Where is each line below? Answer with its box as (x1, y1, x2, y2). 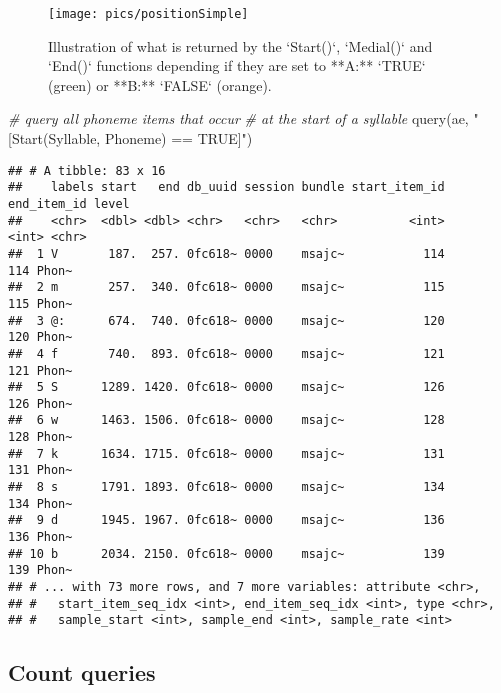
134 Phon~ (8, 496, 73, 511)
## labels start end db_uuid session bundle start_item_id (8, 180, 445, 195)
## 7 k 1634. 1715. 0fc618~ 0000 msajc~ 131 (8, 446, 445, 461)
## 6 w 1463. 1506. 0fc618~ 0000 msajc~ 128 (8, 413, 445, 428)
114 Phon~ (8, 263, 73, 278)
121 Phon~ (8, 363, 73, 378)
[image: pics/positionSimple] (48, 7, 249, 21)
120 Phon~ (8, 330, 73, 345)
